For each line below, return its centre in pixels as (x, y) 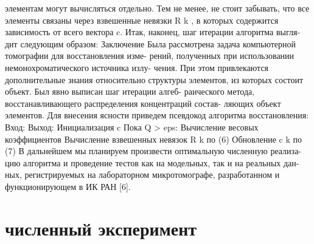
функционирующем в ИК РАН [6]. (68, 186)
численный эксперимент (101, 228)
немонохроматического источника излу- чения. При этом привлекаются (137, 67)
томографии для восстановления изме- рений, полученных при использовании (150, 56)
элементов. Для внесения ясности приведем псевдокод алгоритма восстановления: (157, 115)
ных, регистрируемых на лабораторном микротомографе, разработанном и (142, 175)
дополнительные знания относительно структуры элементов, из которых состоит (154, 79)
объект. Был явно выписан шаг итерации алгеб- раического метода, (130, 91)
